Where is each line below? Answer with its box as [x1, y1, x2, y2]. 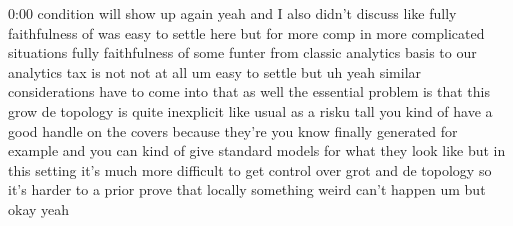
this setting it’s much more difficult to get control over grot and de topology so [8, 159, 492, 180]
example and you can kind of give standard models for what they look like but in [8, 140, 506, 161]
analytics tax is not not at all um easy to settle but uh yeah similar [8, 61, 422, 82]
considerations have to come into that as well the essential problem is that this [8, 81, 491, 102]
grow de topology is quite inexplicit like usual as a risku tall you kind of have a [8, 100, 493, 121]
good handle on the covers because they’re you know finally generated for [8, 120, 458, 141]
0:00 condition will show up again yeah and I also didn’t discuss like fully [8, 3, 457, 23]
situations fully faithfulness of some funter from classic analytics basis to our [8, 42, 477, 63]
